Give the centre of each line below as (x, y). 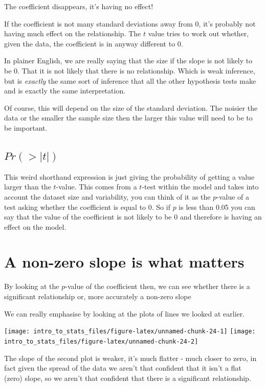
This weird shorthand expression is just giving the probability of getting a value (129, 176)
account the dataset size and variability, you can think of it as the (107, 196)
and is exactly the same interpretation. (65, 91)
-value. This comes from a (96, 187)
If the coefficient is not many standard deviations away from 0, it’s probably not (130, 23)
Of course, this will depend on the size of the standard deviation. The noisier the (131, 107)
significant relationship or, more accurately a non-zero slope (98, 296)
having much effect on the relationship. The (73, 33)
